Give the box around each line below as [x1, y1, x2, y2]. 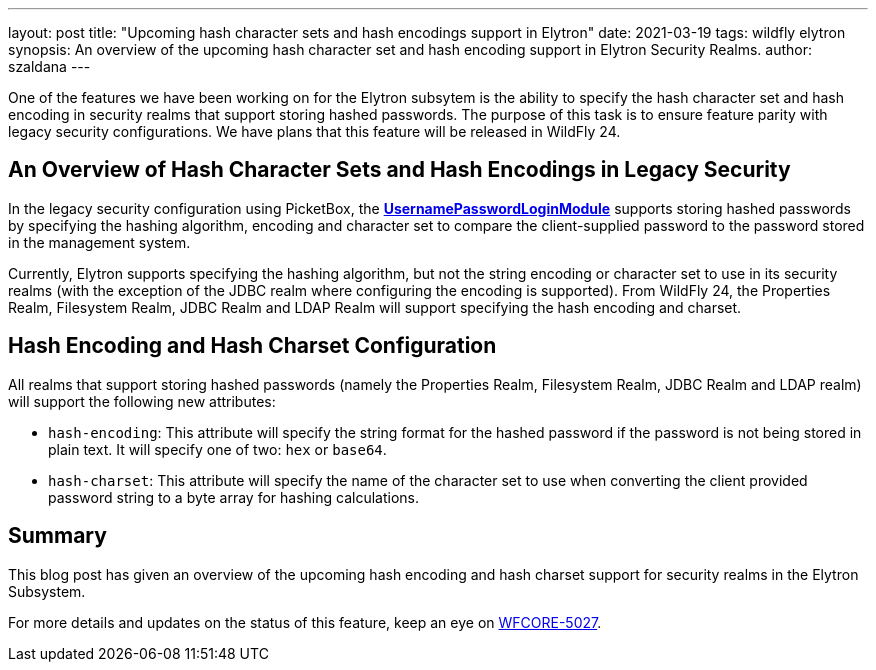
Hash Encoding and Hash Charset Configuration [8, 333, 497, 359]
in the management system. [8, 233, 191, 251]
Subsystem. [8, 582, 86, 600]
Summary [8, 523, 107, 549]
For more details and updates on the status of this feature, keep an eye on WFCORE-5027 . [8, 613, 602, 631]
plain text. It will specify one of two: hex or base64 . [48, 440, 387, 458]
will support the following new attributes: [8, 392, 276, 410]
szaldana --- [8, 58, 91, 75]
